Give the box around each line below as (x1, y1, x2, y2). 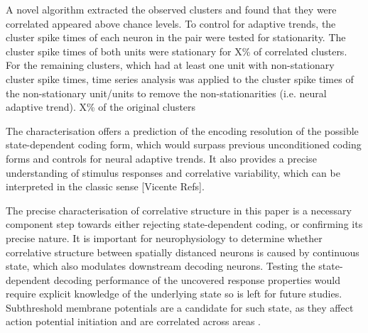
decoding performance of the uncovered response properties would (53, 272, 341, 287)
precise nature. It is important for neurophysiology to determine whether (6, 230, 323, 245)
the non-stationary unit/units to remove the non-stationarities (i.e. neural (6, 85, 327, 100)
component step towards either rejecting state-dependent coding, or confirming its (6, 217, 363, 231)
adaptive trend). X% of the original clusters (6, 99, 196, 114)
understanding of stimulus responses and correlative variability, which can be (6, 165, 340, 180)
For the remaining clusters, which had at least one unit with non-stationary (6, 58, 335, 72)
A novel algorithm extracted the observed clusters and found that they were (6, 2, 337, 16)
